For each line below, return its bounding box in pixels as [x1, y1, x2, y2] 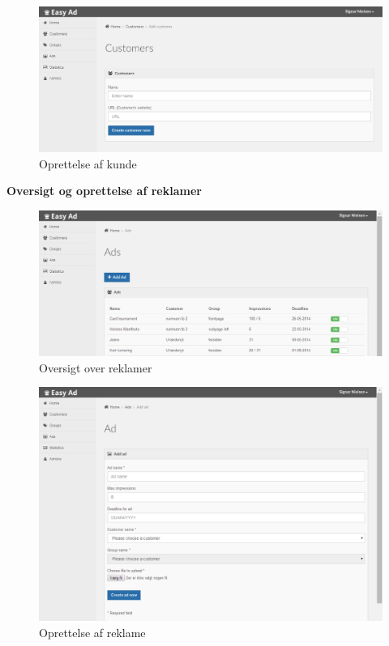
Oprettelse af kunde [39, 155, 137, 172]
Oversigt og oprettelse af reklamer [6, 182, 202, 199]
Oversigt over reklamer [39, 359, 152, 376]
